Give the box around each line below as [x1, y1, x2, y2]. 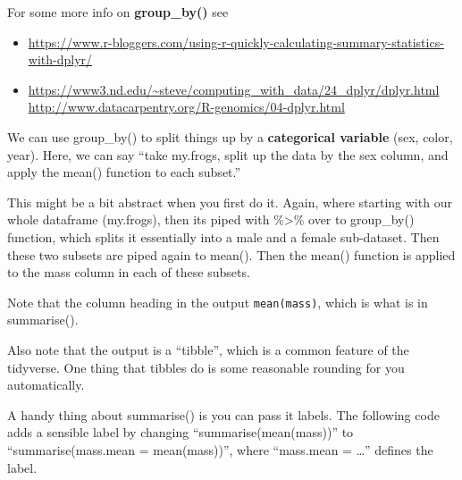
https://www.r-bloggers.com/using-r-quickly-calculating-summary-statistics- [28, 32, 444, 51]
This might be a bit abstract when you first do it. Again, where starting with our [7, 192, 452, 211]
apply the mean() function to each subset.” [7, 163, 241, 181]
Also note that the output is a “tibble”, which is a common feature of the [7, 340, 409, 358]
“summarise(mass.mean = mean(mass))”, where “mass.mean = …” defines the [7, 440, 433, 459]
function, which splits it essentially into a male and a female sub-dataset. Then [7, 227, 440, 246]
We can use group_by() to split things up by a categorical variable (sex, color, [7, 127, 453, 146]
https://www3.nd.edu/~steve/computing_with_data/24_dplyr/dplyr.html [28, 80, 440, 98]
